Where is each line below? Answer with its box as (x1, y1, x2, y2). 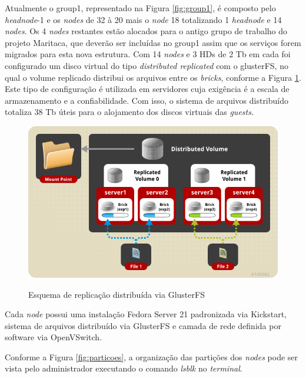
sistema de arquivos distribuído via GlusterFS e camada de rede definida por (5, 319, 281, 331)
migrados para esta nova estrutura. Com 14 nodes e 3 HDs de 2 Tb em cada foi (5, 48, 291, 60)
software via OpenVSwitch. (5, 331, 102, 343)
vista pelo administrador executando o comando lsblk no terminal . (5, 362, 242, 374)
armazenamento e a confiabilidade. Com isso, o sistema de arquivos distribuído (5, 94, 289, 106)
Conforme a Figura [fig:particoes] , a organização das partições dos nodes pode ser (5, 350, 298, 363)
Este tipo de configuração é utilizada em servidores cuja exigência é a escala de (5, 83, 290, 95)
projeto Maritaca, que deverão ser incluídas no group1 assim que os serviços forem (5, 36, 301, 48)
